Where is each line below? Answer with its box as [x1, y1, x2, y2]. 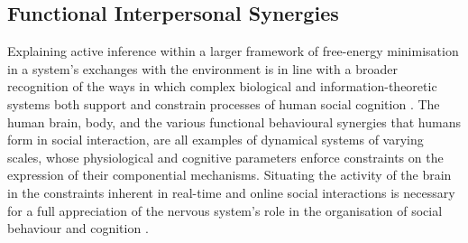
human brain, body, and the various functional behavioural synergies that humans [7, 112, 462, 131]
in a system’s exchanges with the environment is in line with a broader [7, 59, 398, 78]
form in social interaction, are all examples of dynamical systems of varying [7, 130, 424, 149]
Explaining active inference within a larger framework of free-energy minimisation [7, 42, 459, 61]
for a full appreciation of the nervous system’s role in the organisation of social [7, 201, 443, 220]
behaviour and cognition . [7, 219, 149, 238]
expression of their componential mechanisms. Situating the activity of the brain [7, 165, 452, 184]
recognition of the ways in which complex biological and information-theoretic [7, 77, 437, 96]
